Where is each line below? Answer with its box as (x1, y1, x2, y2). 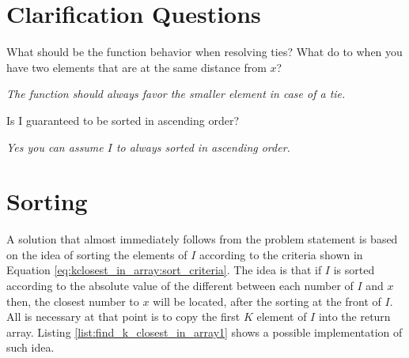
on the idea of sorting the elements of (6, 246, 187, 262)
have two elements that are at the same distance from (6, 58, 267, 75)
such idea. (6, 339, 55, 356)
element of (256, 308, 307, 325)
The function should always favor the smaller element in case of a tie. (6, 85, 346, 102)
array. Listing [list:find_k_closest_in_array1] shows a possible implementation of (6, 323, 403, 340)
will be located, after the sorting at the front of (153, 292, 381, 309)
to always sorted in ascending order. (116, 138, 290, 155)
